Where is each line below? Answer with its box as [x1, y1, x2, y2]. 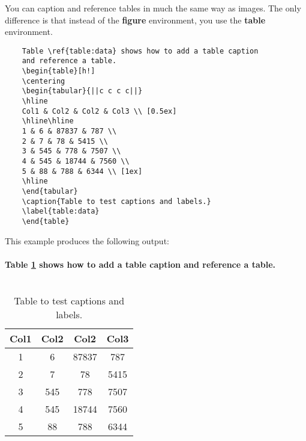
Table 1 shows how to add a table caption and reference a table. [5, 258, 276, 270]
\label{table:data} [22, 207, 100, 216]
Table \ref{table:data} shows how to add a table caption [22, 46, 259, 55]
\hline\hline [22, 117, 74, 126]
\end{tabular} [22, 187, 78, 196]
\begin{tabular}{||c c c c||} [22, 87, 143, 96]
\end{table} [22, 217, 70, 226]
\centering [22, 76, 65, 85]
